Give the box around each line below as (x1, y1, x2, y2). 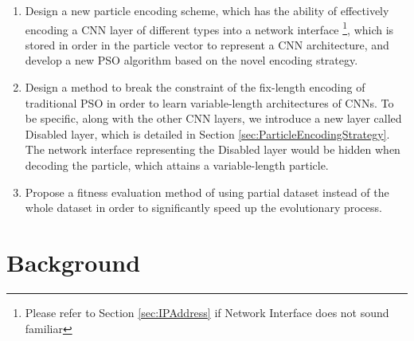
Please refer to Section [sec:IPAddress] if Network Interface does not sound (25, 304, 389, 320)
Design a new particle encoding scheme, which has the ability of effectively (25, 2, 389, 18)
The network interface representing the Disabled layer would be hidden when (25, 141, 400, 158)
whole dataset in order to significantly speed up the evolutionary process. (25, 199, 382, 216)
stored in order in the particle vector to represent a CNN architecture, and (25, 36, 389, 53)
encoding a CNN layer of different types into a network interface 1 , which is (25, 18, 394, 37)
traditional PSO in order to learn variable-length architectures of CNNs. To (25, 94, 394, 111)
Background (6, 245, 141, 278)
